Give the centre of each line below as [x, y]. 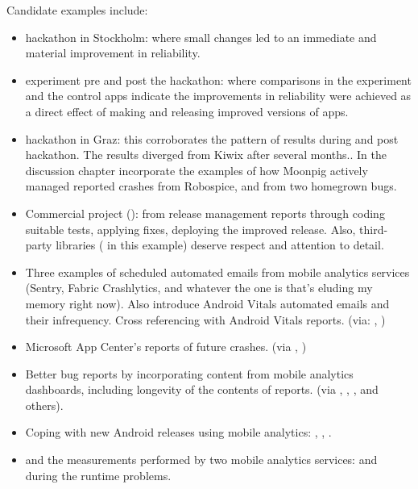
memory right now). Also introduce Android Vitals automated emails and [207, 303]
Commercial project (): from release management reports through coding [205, 213]
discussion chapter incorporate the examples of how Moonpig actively [197, 170]
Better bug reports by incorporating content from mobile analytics [189, 373]
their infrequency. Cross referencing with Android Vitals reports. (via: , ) [205, 319]
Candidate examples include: [77, 10]
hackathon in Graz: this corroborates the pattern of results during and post [212, 138]
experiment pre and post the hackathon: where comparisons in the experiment [218, 79]
